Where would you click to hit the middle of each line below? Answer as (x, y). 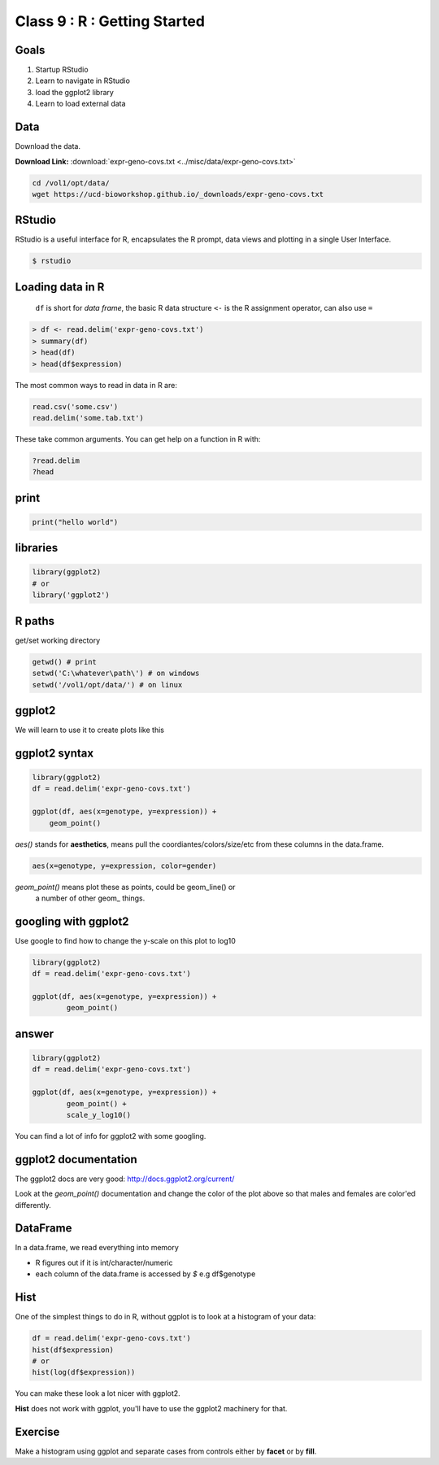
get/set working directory (58, 640)
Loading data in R (60, 287)
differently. (33, 1205)
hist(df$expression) (73, 1349)
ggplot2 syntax (54, 753)
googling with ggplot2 (72, 921)
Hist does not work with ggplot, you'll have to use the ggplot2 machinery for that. (151, 1408)
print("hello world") (75, 522)
